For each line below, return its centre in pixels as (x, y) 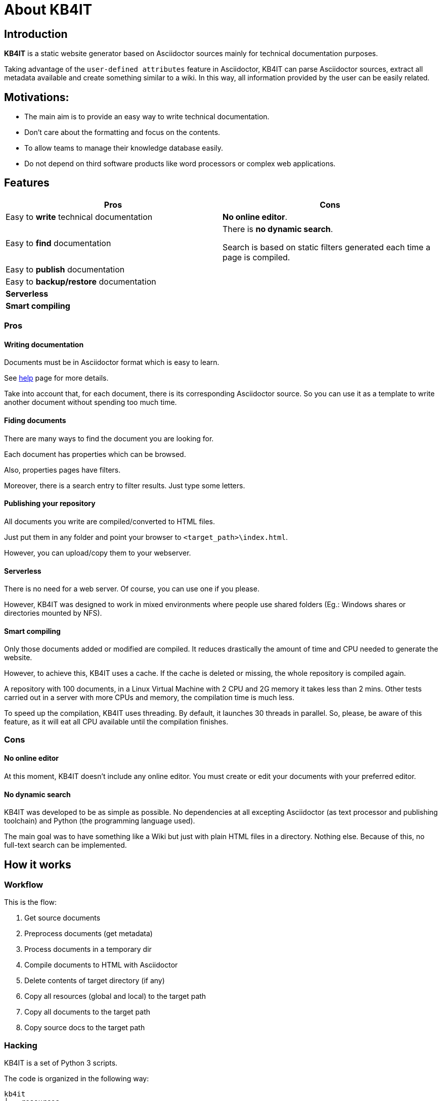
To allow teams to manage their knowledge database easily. (124, 148)
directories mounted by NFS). (53, 613)
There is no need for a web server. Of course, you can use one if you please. (132, 589)
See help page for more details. (56, 378)
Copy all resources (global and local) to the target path (115, 996)
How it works (38, 864)
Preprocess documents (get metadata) (89, 934)
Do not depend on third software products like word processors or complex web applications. (180, 164)
